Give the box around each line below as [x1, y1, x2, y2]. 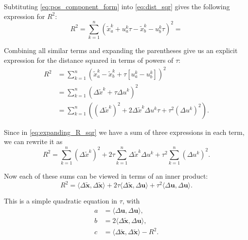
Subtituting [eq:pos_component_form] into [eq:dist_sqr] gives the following [4, 1, 230, 11]
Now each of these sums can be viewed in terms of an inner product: [4, 170, 208, 181]
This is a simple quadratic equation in [4, 196, 117, 205]
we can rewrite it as [4, 136, 63, 147]
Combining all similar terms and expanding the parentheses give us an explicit [4, 45, 238, 55]
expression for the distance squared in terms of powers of [4, 55, 174, 65]
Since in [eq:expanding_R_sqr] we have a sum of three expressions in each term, [4, 127, 245, 137]
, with [122, 196, 140, 205]
